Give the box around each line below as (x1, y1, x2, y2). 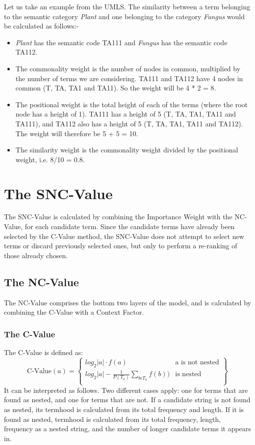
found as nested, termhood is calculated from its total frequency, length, (4, 414, 221, 424)
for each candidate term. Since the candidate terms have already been (25, 221, 235, 232)
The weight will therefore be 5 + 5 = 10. (15, 128, 138, 138)
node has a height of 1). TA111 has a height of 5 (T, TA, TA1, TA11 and (15, 109, 236, 119)
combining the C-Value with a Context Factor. (4, 307, 144, 317)
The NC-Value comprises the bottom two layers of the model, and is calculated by (4, 297, 251, 307)
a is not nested (175, 358, 219, 366)
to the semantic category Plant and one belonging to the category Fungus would (4, 11, 245, 21)
